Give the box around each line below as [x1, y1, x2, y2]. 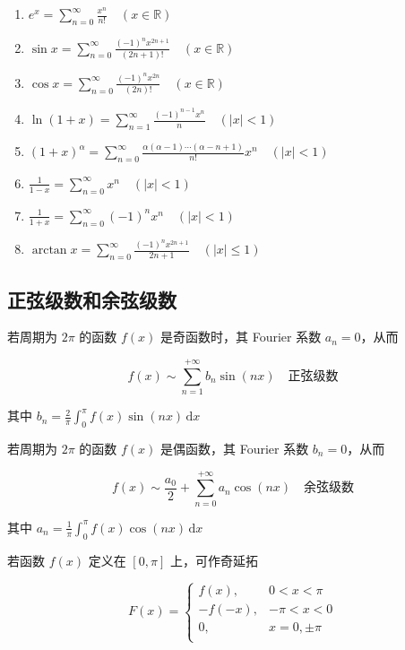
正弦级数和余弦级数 [7, 285, 177, 313]
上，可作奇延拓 [169, 550, 258, 569]
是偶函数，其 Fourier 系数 [160, 439, 309, 457]
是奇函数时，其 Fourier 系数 [160, 327, 322, 346]
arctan [31, 244, 67, 257]
